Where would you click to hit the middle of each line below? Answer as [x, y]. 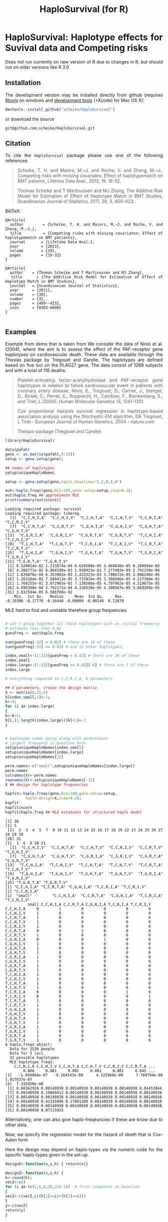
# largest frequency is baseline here [45, 743]
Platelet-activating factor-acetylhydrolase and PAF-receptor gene [90, 380]
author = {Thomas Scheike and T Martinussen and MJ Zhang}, [77, 273]
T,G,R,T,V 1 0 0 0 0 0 [78, 1040]
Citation [18, 144]
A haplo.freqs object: [29, 1044]
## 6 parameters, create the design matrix [51, 688]
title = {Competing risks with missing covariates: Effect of [86, 234]
